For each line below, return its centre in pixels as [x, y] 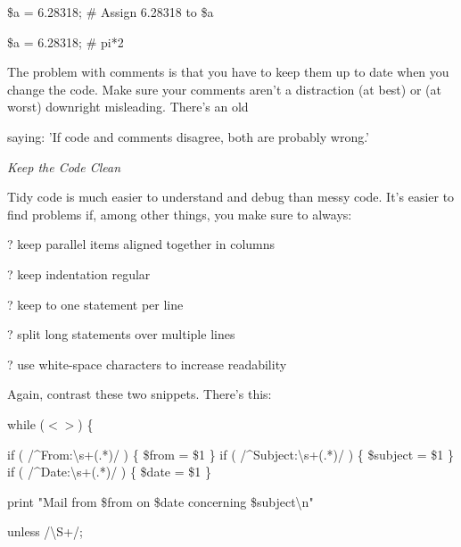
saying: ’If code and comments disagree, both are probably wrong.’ [189, 136]
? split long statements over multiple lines [121, 334]
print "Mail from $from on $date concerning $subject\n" [161, 501]
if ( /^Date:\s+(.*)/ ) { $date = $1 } [109, 472]
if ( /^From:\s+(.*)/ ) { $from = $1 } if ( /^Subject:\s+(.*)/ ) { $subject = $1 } [231, 454]
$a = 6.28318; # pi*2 [66, 41]
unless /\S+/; [45, 531]
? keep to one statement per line [95, 304]
